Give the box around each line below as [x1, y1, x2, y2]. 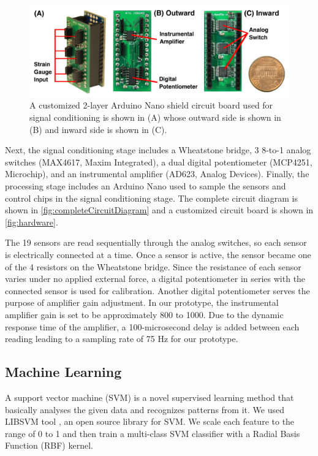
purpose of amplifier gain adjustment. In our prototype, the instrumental [5, 296, 279, 309]
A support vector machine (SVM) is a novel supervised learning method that [5, 390, 294, 403]
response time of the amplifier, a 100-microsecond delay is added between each [5, 320, 300, 333]
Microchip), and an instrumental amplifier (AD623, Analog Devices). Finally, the [5, 167, 309, 180]
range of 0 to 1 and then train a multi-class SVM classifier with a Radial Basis [5, 427, 300, 439]
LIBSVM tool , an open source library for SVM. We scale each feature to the [5, 415, 295, 428]
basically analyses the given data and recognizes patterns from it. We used [5, 403, 284, 416]
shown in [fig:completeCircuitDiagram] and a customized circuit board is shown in [5, 203, 314, 216]
